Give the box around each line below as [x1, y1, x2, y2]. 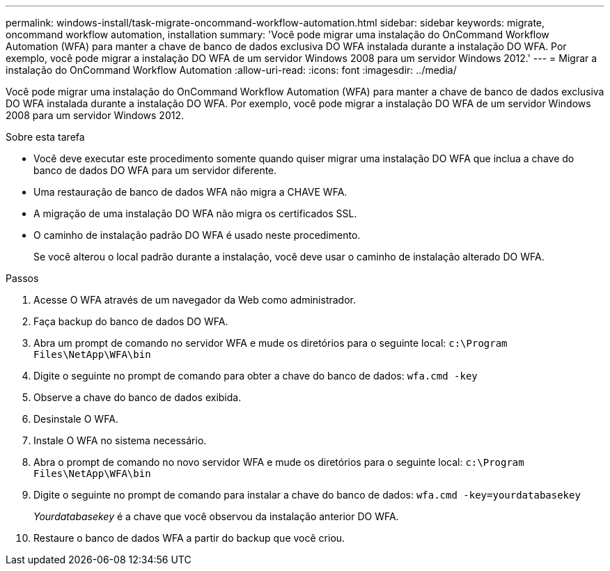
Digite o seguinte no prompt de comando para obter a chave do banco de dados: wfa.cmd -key [33, 370, 478, 382]
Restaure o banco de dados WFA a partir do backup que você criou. [33, 532, 345, 544]
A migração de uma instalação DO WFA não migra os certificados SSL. [33, 208, 357, 219]
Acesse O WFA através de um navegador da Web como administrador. [33, 294, 356, 306]
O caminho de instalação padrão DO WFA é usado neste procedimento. [33, 229, 361, 241]
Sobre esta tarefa [6, 131, 85, 143]
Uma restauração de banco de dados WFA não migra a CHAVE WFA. [33, 186, 347, 198]
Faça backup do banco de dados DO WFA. [33, 315, 228, 327]
